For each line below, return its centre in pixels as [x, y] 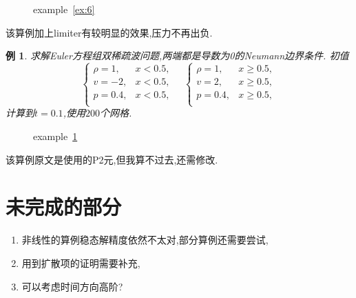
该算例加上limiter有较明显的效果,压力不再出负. [109, 32]
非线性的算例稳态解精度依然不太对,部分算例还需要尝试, [145, 240]
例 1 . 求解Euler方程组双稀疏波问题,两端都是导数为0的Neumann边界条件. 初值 [177, 56]
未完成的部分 [64, 207]
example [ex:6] [64, 9]
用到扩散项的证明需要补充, [81, 262]
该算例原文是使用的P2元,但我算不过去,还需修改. [112, 159]
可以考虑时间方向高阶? [72, 286]
